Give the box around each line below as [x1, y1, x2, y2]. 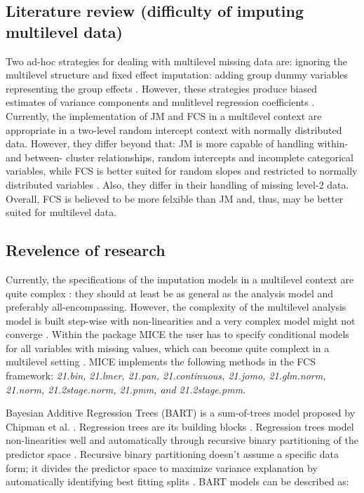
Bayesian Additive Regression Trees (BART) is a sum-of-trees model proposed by [6, 405, 356, 420]
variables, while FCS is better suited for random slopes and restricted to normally [6, 163, 358, 178]
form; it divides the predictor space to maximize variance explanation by [6, 460, 318, 475]
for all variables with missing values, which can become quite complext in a [6, 340, 330, 355]
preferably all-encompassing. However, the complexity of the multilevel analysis [6, 299, 346, 314]
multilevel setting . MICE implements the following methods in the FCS [6, 354, 316, 369]
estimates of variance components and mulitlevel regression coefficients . [6, 95, 315, 109]
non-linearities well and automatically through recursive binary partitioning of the [6, 433, 358, 447]
